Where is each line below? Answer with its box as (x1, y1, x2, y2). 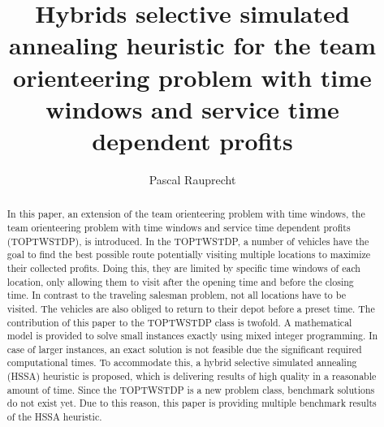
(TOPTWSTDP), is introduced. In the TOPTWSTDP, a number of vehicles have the (6, 234, 369, 248)
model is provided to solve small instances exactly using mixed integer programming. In (6, 329, 378, 343)
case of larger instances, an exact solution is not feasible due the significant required (6, 342, 362, 356)
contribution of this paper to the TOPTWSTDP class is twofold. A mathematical (6, 315, 352, 329)
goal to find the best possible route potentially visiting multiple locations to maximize (6, 248, 371, 261)
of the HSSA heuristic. (6, 410, 102, 424)
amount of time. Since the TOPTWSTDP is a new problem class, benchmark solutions (6, 382, 375, 396)
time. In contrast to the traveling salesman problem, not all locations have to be (6, 288, 346, 302)
